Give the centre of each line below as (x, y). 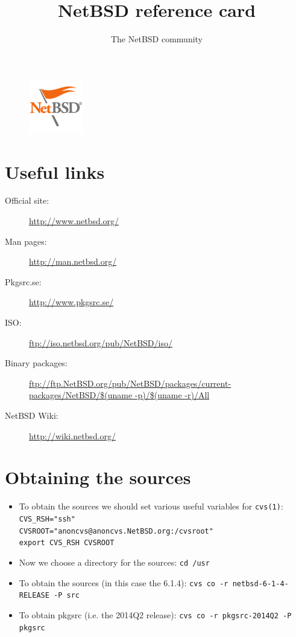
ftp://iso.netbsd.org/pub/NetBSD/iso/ (101, 342)
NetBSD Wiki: (32, 415)
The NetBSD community (157, 39)
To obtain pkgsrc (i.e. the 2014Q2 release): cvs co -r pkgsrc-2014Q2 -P (155, 614)
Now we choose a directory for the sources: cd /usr (114, 562)
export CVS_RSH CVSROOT (67, 543)
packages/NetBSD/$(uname (81, 395)
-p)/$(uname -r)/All (172, 395)
